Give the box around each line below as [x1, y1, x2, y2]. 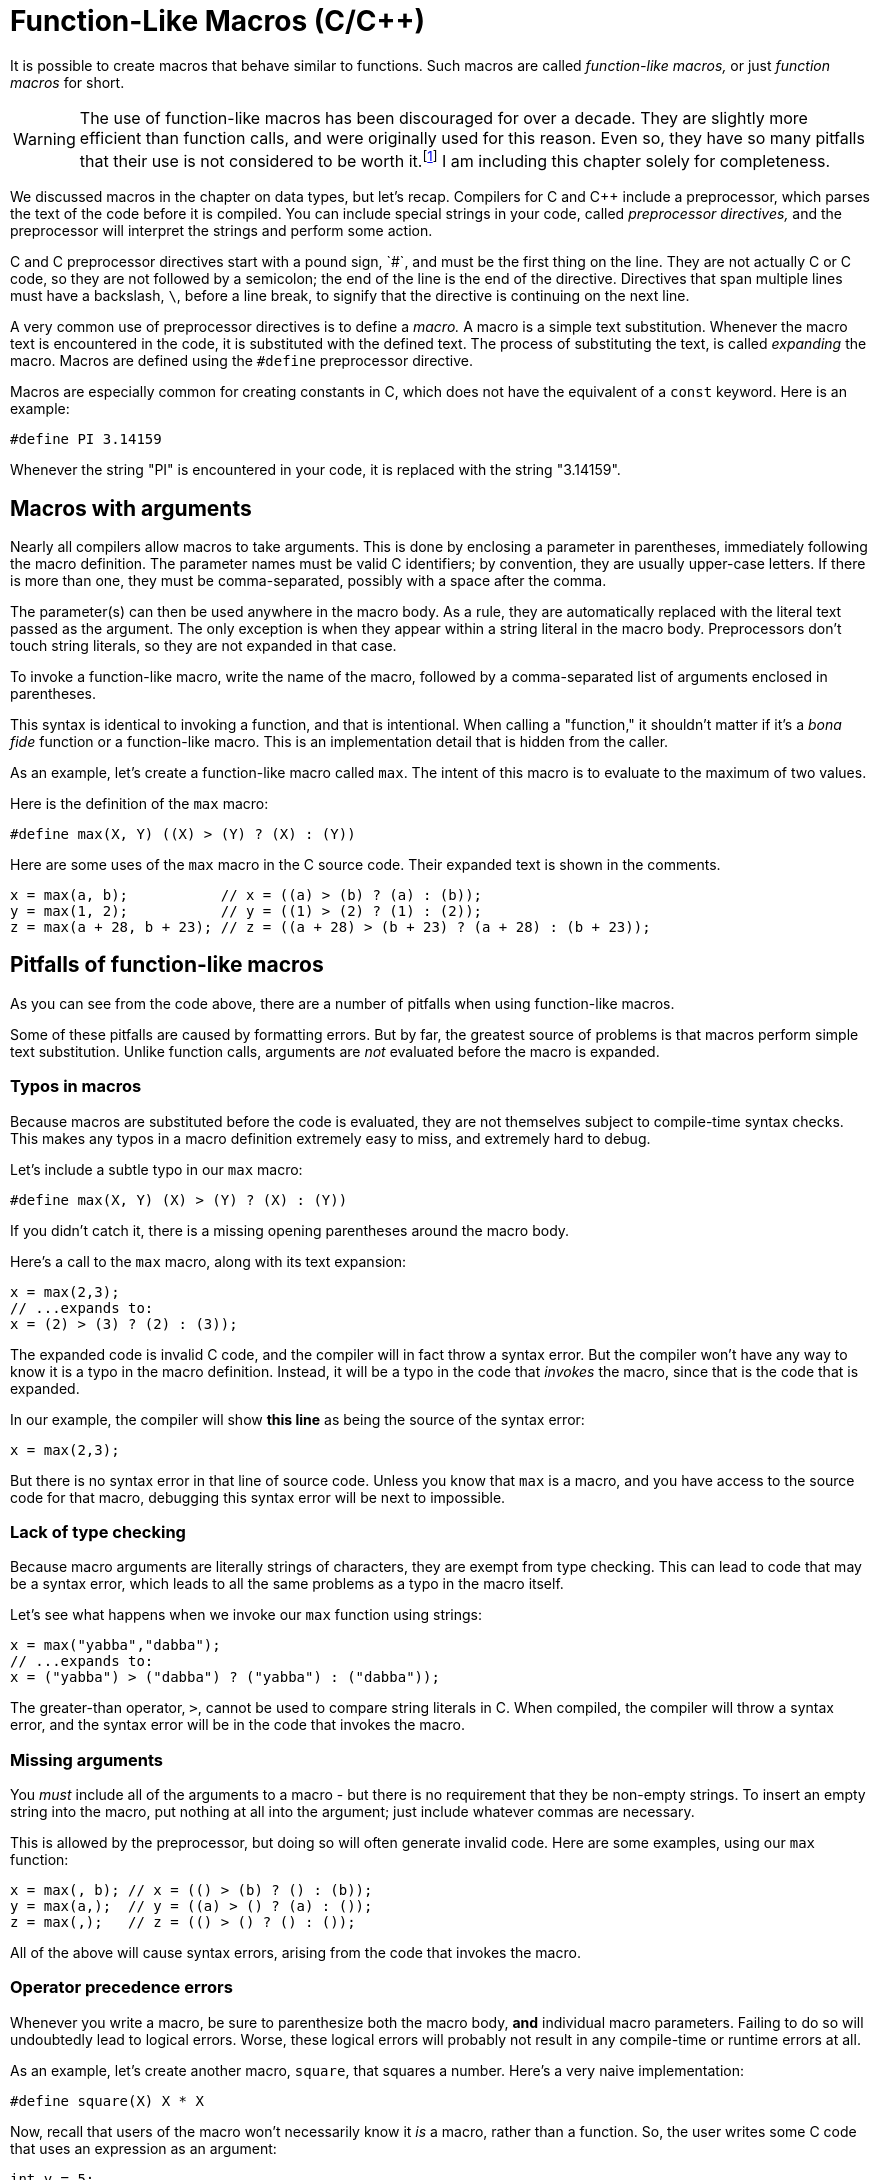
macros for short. [10, 73, 125, 91]
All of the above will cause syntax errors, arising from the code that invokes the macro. [10, 1944, 581, 1962]
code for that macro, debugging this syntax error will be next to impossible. [10, 1488, 506, 1506]
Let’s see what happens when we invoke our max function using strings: [10, 1606, 483, 1624]
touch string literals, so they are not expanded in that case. [10, 636, 397, 654]
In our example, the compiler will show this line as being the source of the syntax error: [10, 1410, 585, 1428]
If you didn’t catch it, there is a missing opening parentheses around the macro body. [10, 1221, 570, 1239]
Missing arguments [10, 1749, 164, 1770]
